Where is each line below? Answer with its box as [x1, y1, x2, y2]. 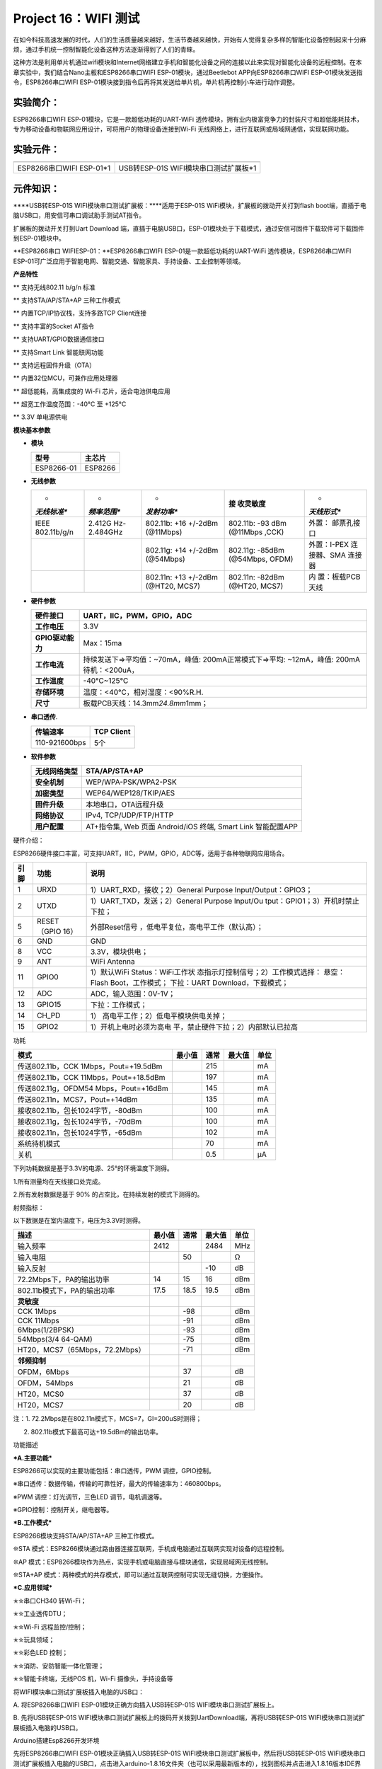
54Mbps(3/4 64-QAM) [17, 1335, 93, 1344]
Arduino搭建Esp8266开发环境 [13, 1736, 100, 1745]
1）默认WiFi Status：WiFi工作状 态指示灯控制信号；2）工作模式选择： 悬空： [90, 967, 346, 976]
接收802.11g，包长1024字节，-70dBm [17, 1117, 142, 1126]
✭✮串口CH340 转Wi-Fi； [13, 1596, 87, 1605]
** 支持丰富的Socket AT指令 [13, 322, 95, 330]
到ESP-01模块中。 [13, 234, 65, 242]
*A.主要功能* [13, 1453, 52, 1462]
